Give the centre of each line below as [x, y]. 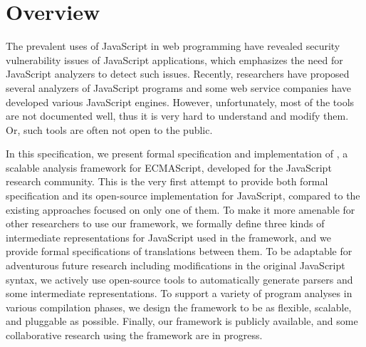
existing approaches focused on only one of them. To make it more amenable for [181, 209]
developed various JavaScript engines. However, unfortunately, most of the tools [180, 102]
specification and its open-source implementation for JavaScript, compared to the [183, 196]
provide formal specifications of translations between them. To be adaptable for [179, 251]
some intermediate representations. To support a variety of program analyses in [179, 293]
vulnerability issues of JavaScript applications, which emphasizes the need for [174, 59]
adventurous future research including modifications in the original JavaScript [176, 265]
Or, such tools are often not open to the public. [109, 129]
